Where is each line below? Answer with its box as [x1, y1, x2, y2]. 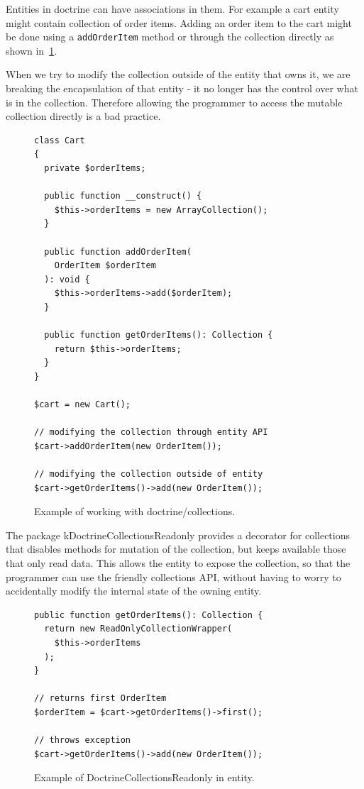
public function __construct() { [44, 191, 202, 202]
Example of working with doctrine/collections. [34, 504, 236, 519]
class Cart [34, 135, 85, 145]
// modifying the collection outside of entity [34, 469, 263, 480]
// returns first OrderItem [34, 693, 167, 704]
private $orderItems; [44, 163, 146, 173]
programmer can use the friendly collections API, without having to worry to [6, 569, 341, 584]
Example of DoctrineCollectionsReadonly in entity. [34, 770, 255, 785]
